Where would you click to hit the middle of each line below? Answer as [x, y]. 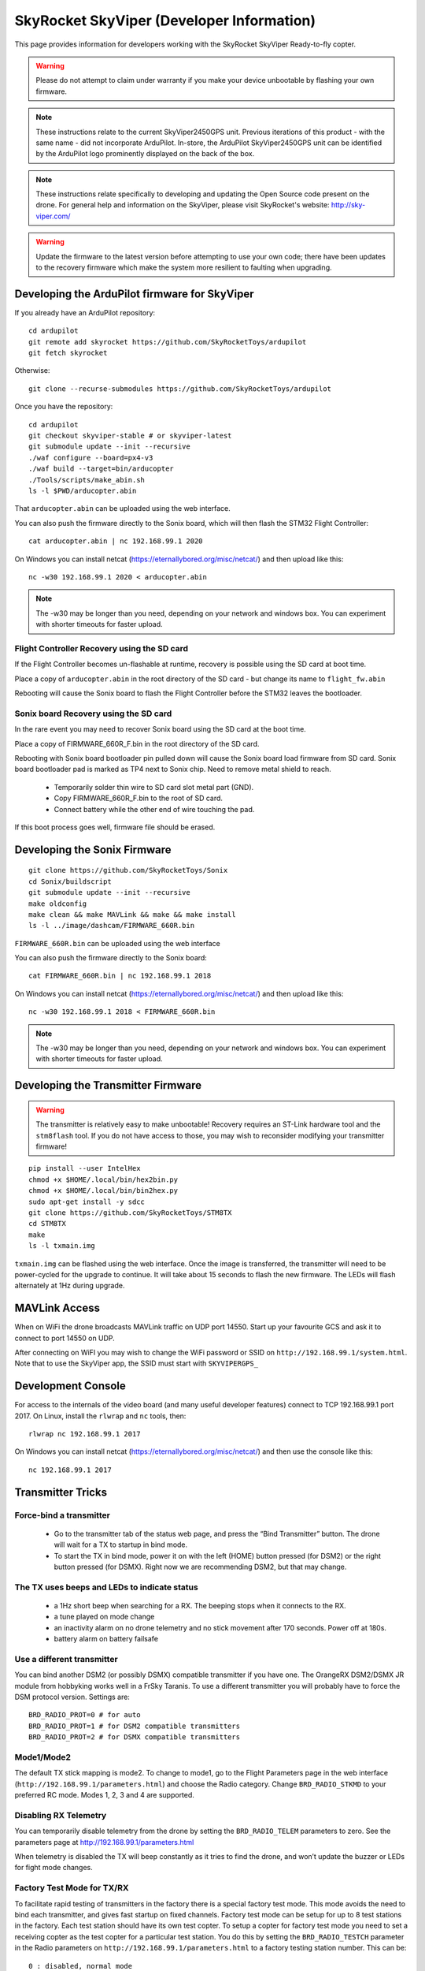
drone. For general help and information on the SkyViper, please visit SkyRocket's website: [183, 205]
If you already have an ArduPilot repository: [85, 312]
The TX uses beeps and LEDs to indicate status [106, 1587]
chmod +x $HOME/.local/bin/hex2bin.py [103, 1179]
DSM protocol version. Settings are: [72, 1697]
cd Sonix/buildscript [70, 881]
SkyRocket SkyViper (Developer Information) [165, 20]
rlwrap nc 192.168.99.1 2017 [85, 1434]
